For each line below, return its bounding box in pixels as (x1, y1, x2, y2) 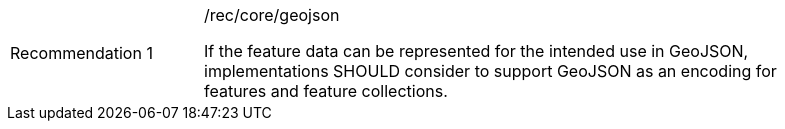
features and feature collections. (204, 81, 448, 101)
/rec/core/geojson (204, 5, 340, 25)
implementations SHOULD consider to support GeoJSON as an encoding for (204, 61, 777, 81)
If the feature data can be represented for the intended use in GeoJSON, (204, 41, 749, 61)
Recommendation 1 (10, 43, 153, 63)
